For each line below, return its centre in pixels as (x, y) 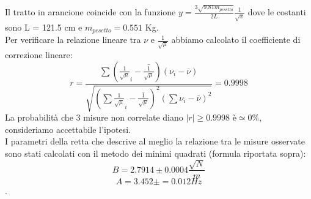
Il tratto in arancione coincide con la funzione (90, 11)
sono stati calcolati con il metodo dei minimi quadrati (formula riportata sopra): (155, 153)
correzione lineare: (39, 55)
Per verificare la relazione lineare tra (73, 39)
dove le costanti (277, 11)
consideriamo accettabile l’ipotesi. (68, 129)
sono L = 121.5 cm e (44, 27)
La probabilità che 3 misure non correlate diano (94, 117)
